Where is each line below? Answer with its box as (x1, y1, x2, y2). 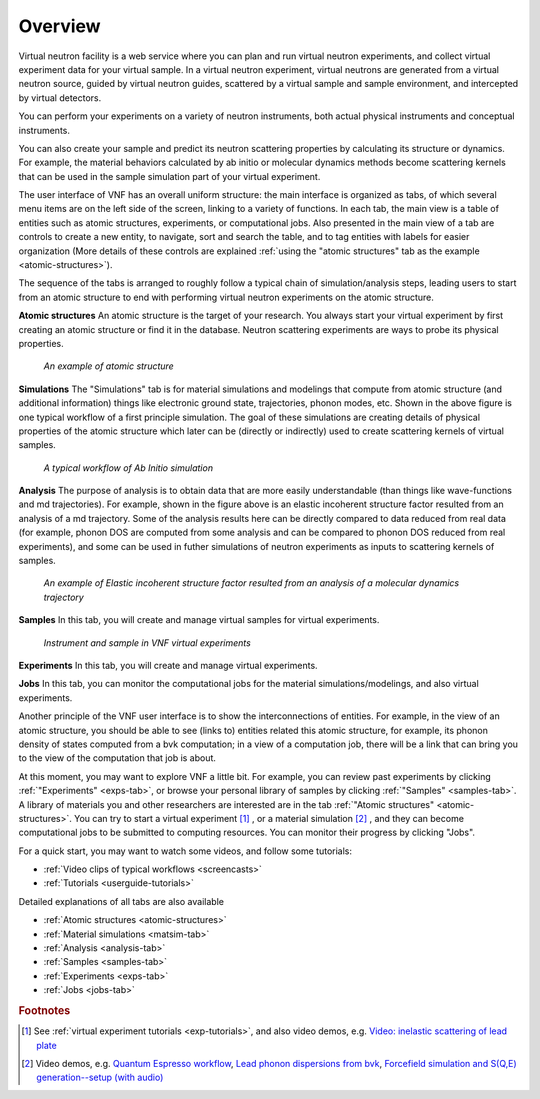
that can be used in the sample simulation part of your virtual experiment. (18, 170, 321, 182)
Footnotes (18, 1003, 71, 1017)
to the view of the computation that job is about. (18, 752, 217, 764)
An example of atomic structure (43, 360, 174, 372)
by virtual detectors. (18, 91, 102, 104)
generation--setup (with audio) (36, 1071, 164, 1084)
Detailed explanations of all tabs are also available (18, 895, 225, 907)
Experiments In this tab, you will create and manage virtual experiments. (18, 660, 319, 671)
